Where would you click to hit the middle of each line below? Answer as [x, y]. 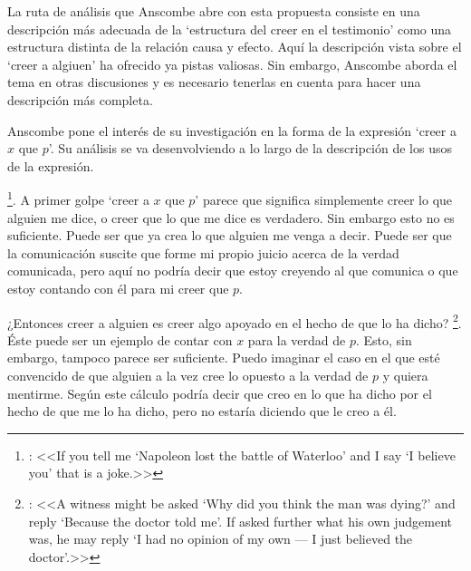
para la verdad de [297, 339]
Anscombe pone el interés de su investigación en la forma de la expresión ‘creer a [232, 130]
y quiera [405, 375]
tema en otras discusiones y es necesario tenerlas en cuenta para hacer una [214, 82]
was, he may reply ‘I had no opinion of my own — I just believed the [221, 539]
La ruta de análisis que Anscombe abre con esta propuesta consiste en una [214, 11]
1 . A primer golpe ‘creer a [78, 198]
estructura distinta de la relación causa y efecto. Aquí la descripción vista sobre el [235, 47]
